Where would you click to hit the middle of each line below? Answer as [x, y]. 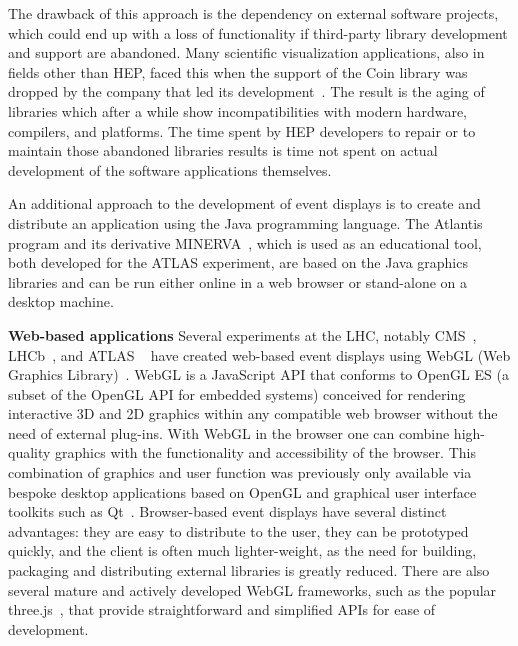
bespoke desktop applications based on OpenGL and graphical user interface [242, 491]
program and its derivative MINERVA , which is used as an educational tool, [245, 242]
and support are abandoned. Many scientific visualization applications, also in [246, 52]
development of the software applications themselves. [170, 169]
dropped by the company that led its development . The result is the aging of [246, 91]
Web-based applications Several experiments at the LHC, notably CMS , [242, 334]
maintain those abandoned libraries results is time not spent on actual [223, 150]
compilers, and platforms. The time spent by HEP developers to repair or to [242, 130]
